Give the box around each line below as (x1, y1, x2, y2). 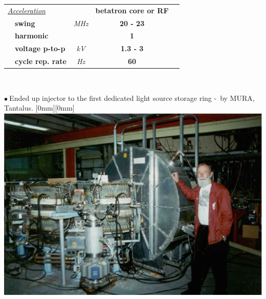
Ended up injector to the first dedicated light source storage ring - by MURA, (9, 92, 255, 103)
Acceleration (8, 5, 46, 15)
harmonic (15, 30, 49, 41)
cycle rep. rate (15, 56, 66, 67)
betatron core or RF (95, 5, 169, 15)
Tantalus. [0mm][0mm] (4, 102, 75, 113)
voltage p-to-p (15, 43, 65, 54)
